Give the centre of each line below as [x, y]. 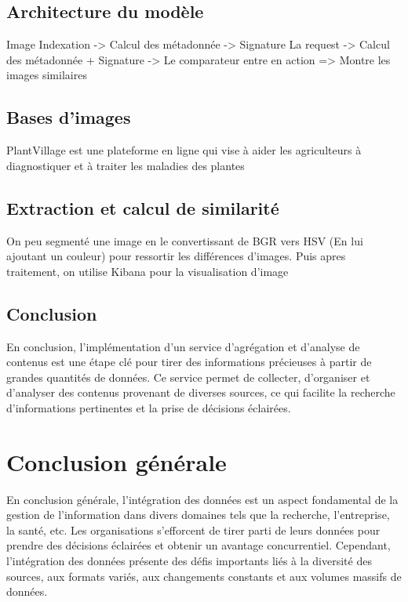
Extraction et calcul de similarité [143, 207]
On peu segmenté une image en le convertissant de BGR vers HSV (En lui [185, 240]
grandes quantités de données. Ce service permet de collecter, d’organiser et [188, 377]
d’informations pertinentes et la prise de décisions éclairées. [149, 407]
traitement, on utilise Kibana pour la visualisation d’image [148, 271]
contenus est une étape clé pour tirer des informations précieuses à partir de [189, 362]
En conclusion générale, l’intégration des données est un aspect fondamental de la [202, 499]
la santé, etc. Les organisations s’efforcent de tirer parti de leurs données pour [193, 529]
